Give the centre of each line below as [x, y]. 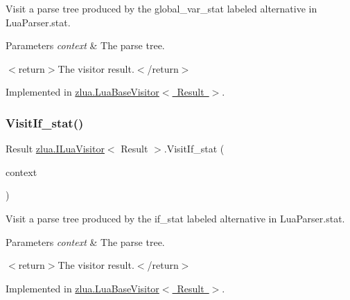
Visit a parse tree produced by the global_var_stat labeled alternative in [161, 8]
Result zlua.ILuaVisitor [55, 149]
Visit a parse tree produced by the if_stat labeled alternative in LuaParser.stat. [175, 218]
